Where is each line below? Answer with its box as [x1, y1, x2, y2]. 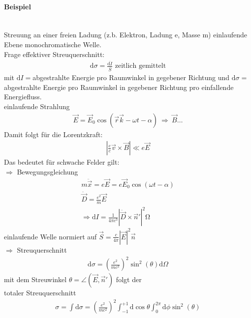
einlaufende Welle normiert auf [4, 231, 97, 241]
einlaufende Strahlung [4, 101, 70, 111]
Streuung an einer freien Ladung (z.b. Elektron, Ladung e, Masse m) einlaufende [4, 29, 248, 40]
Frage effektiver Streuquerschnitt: [4, 49, 105, 59]
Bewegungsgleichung [17, 166, 78, 176]
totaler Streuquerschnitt [4, 288, 76, 298]
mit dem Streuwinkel [4, 274, 67, 285]
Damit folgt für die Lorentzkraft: [4, 129, 103, 139]
